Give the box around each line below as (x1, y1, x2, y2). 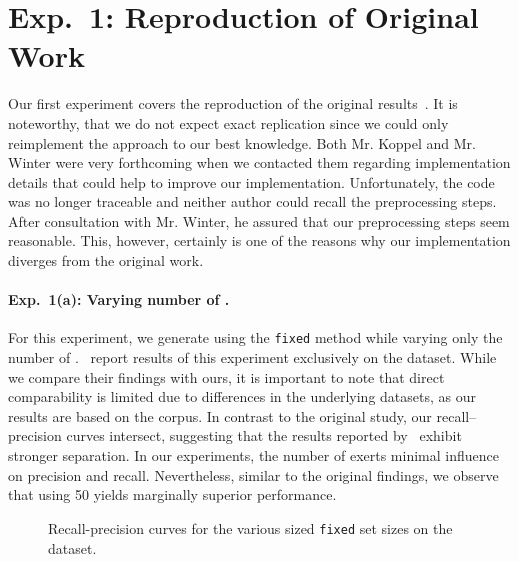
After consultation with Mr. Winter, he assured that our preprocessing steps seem (8, 210, 510, 231)
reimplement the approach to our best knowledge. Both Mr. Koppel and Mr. (8, 132, 476, 153)
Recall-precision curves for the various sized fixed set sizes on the (48, 517, 453, 538)
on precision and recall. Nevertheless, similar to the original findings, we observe (8, 464, 499, 485)
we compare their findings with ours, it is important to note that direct (8, 366, 445, 387)
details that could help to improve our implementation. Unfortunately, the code (8, 171, 495, 192)
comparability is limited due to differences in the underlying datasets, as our (8, 386, 476, 407)
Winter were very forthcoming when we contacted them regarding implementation (8, 152, 511, 173)
